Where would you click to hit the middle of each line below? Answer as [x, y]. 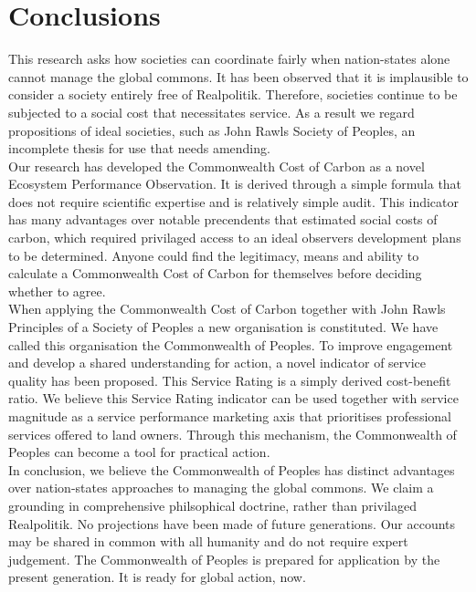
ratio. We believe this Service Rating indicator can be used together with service [233, 398]
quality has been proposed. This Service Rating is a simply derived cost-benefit [230, 380]
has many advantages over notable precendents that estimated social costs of [223, 219]
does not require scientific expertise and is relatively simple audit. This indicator [233, 201]
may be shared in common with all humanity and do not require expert [208, 541]
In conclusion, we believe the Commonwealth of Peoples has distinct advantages [232, 469]
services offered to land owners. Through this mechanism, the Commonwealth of [233, 434]
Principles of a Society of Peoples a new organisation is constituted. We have [223, 327]
